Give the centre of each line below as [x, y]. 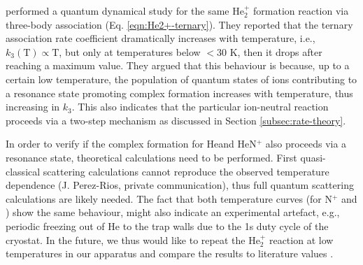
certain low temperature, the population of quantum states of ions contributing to [181, 79]
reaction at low [301, 239]
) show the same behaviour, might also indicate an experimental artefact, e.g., [173, 212]
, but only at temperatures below [130, 51]
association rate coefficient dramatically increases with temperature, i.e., [161, 38]
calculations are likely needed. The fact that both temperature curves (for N [169, 198]
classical [23, 171]
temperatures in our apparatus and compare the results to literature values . [170, 253]
